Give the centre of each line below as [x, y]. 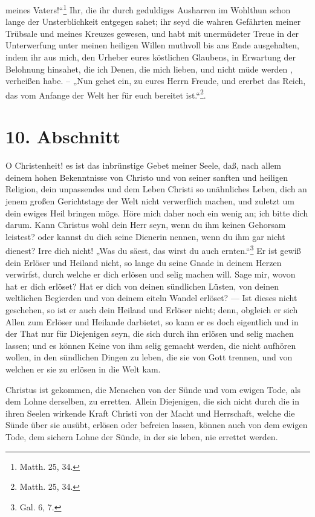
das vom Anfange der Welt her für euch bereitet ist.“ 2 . [106, 94]
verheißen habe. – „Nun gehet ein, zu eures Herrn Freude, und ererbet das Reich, [156, 81]
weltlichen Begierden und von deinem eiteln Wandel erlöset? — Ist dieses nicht [151, 298]
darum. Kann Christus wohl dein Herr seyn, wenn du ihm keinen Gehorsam [146, 225]
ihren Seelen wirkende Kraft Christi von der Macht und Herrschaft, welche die [150, 413]
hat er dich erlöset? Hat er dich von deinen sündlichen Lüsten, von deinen [142, 286]
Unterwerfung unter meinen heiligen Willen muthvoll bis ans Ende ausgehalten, [152, 45]
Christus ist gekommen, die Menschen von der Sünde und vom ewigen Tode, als [153, 389]
